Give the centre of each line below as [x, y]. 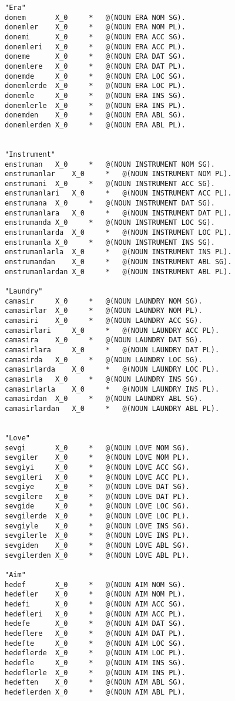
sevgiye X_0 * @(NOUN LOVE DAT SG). [97, 487]
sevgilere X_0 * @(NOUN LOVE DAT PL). [97, 496]
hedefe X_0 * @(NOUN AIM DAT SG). [95, 624]
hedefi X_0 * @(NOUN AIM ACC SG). [95, 604]
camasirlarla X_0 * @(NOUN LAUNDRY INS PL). [112, 389]
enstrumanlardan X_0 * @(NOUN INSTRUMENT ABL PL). [118, 272]
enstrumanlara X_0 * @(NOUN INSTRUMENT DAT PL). [118, 213]
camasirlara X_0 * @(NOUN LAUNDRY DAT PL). [112, 350]
